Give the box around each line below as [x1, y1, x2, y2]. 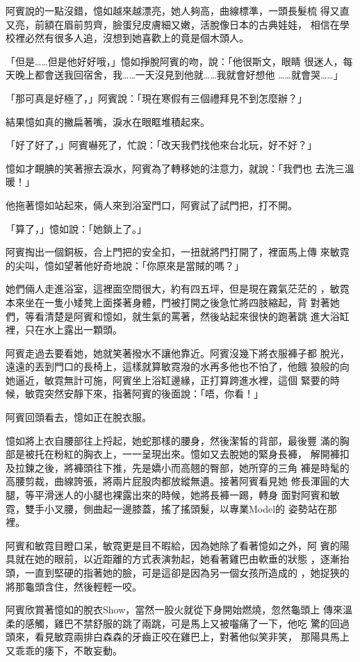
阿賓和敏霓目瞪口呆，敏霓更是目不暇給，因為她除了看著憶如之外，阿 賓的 [6, 538, 340, 552]
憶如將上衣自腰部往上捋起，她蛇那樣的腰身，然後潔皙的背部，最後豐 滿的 [6, 433, 340, 447]
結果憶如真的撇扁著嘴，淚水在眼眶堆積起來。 [6, 114, 210, 129]
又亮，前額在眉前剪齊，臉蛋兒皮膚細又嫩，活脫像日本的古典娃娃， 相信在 [6, 17, 340, 31]
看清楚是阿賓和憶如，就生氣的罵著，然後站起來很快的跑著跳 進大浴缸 [34, 308, 350, 323]
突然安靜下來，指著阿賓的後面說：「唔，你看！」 [44, 386, 263, 401]
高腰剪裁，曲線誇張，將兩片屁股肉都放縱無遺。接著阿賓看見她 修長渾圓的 [6, 474, 340, 488]
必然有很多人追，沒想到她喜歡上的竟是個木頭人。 [24, 31, 249, 45]
